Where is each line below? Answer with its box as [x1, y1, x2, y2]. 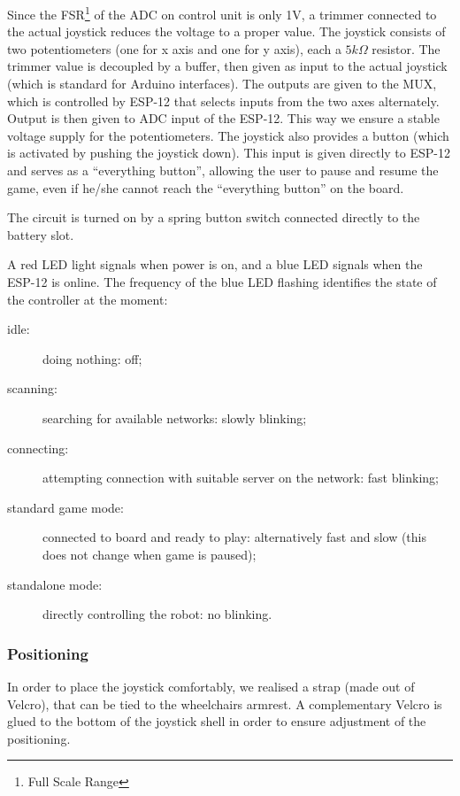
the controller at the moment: [7, 290, 168, 308]
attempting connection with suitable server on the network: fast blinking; [42, 468, 439, 487]
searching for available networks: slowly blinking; [42, 408, 307, 427]
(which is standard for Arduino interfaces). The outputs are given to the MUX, [7, 74, 437, 93]
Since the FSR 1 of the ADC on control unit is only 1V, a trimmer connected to [7, 3, 437, 23]
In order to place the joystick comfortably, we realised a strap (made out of [7, 676, 415, 695]
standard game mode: [7, 498, 124, 516]
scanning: [7, 379, 57, 398]
